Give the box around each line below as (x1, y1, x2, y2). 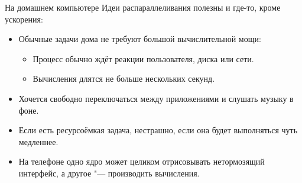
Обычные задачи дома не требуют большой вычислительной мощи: (18, 33, 261, 45)
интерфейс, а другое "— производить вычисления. (18, 166, 200, 179)
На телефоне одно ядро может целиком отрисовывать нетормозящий (18, 155, 265, 168)
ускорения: (5, 12, 43, 25)
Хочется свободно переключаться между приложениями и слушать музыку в (18, 92, 294, 104)
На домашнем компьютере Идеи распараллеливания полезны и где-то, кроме (5, 1, 281, 13)
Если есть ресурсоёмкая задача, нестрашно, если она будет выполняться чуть (18, 124, 298, 136)
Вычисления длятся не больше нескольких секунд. (33, 72, 215, 85)
